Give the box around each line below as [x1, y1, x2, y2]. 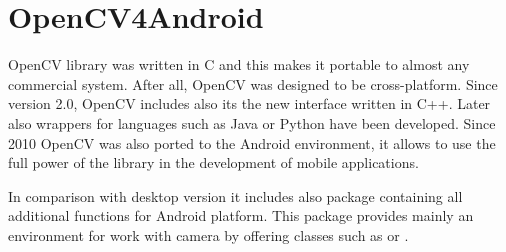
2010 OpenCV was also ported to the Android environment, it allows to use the [8, 132, 496, 153]
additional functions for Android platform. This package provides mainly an [8, 205, 474, 226]
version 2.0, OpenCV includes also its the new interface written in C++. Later [8, 93, 491, 114]
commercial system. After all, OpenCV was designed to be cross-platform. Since [8, 73, 498, 94]
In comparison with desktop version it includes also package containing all [8, 185, 463, 206]
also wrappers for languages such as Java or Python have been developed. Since [8, 112, 496, 133]
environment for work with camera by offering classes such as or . [8, 224, 409, 245]
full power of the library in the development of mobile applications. [8, 152, 419, 173]
